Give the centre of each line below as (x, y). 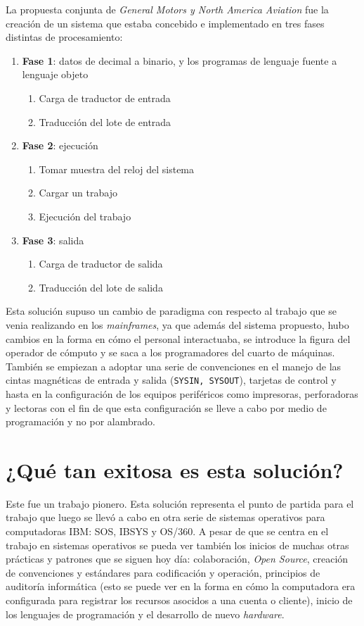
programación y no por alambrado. (80, 421)
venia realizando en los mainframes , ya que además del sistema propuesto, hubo (177, 324)
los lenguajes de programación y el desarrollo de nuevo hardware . (145, 614)
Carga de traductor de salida (101, 264)
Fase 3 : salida (53, 240)
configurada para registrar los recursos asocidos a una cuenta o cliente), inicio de (179, 600)
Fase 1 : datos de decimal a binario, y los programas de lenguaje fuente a (180, 60)
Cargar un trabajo (78, 193)
